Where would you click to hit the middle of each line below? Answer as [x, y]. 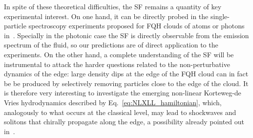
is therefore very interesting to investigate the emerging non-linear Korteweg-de [123, 93]
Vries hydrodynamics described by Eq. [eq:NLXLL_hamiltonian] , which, [113, 102]
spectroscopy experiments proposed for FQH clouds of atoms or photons [137, 26]
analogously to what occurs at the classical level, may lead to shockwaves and [120, 112]
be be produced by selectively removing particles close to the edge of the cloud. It [126, 83]
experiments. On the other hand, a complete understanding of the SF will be [119, 54]
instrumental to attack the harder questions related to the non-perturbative [117, 64]
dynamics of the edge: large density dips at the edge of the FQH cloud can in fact [126, 74]
